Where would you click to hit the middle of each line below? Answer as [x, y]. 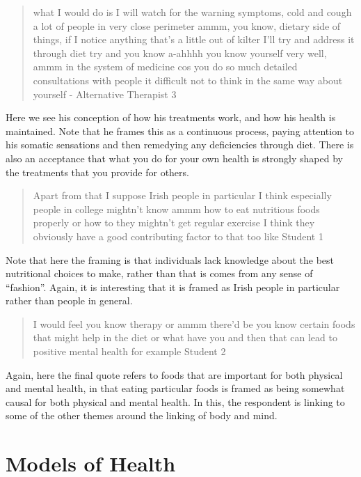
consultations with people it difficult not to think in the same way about [188, 80]
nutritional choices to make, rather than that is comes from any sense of [159, 273]
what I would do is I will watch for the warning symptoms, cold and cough [192, 12]
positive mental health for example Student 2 [129, 351]
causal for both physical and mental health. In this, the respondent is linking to [175, 401]
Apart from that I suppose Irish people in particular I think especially [182, 195]
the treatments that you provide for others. [97, 172]
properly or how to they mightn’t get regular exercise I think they [174, 222]
